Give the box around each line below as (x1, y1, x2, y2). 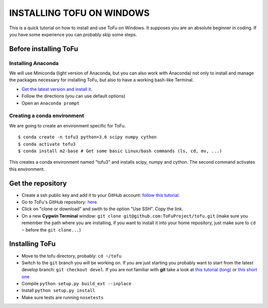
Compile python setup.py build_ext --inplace (21, 281, 132, 287)
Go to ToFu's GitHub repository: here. (21, 199, 98, 205)
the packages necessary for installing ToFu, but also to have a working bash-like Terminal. (9, 77, 194, 83)
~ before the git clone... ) (21, 227, 81, 233)
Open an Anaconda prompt (21, 100, 80, 106)
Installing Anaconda (9, 60, 59, 66)
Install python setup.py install (21, 288, 95, 294)
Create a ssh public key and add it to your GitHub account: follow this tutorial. (21, 192, 180, 198)
